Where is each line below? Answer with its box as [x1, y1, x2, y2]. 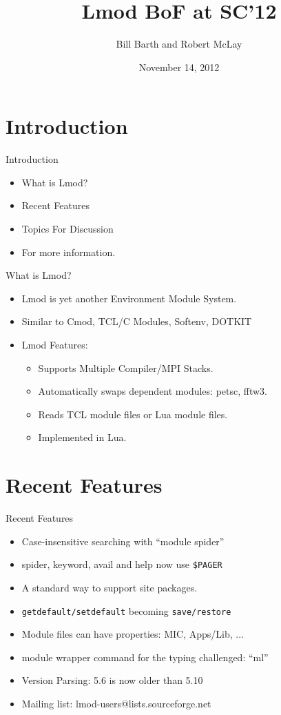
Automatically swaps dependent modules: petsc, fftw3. [38, 384, 267, 398]
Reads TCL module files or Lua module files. [38, 407, 228, 421]
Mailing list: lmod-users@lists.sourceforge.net [21, 696, 211, 710]
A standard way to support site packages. [21, 580, 198, 594]
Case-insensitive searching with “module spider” [21, 533, 225, 548]
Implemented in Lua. [38, 430, 127, 444]
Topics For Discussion [21, 222, 114, 236]
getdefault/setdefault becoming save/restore [21, 603, 231, 618]
